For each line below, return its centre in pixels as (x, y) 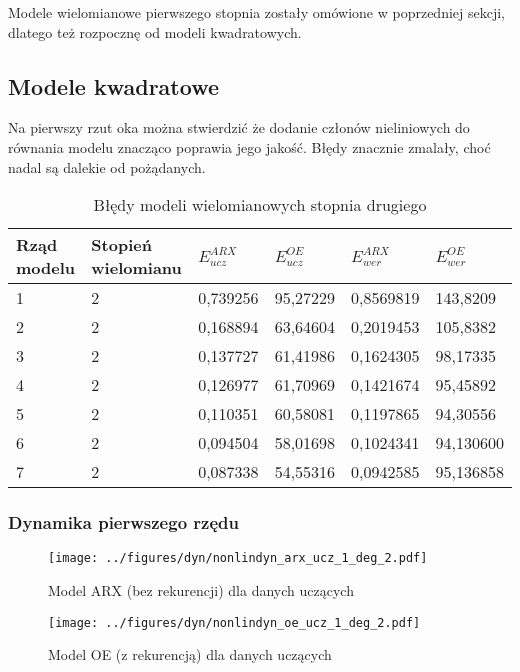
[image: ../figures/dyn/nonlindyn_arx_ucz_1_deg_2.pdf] (238, 558)
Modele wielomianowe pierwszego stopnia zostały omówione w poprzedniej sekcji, (256, 12)
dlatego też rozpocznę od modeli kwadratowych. (155, 31)
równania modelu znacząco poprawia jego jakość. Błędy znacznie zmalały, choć (249, 146)
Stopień (121, 245)
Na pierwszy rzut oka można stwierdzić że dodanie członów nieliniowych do (239, 127)
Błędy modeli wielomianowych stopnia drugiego (260, 205)
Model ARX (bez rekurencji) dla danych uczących (201, 590)
